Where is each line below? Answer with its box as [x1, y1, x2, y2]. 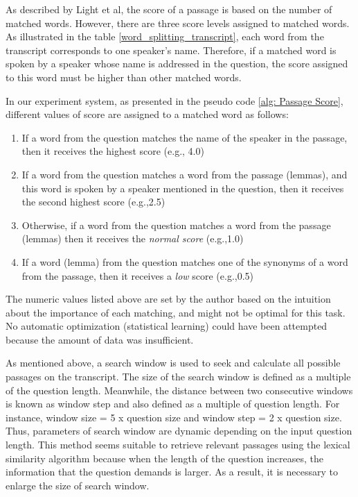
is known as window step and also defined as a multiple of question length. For [6, 396, 340, 411]
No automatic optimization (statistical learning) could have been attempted [6, 319, 328, 333]
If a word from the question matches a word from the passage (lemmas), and [21, 167, 348, 181]
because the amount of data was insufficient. [6, 332, 194, 346]
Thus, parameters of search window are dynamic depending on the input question [6, 423, 352, 438]
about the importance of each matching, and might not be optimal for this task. [6, 305, 346, 319]
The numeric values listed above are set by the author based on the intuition [6, 292, 331, 306]
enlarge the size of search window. [6, 478, 150, 492]
